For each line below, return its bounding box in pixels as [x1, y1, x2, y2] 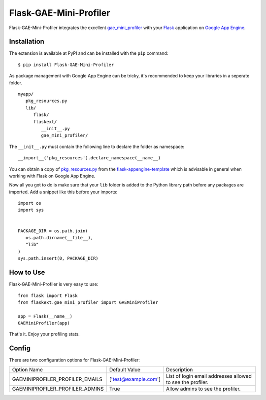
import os [18, 200, 41, 206]
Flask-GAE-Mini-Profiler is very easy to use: [9, 281, 99, 287]
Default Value [109, 366, 140, 373]
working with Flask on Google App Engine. [9, 173, 96, 179]
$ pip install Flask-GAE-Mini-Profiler [18, 62, 114, 68]
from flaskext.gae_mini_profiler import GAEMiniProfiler [18, 299, 159, 305]
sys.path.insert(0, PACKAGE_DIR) [18, 255, 99, 261]
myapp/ [18, 91, 34, 97]
